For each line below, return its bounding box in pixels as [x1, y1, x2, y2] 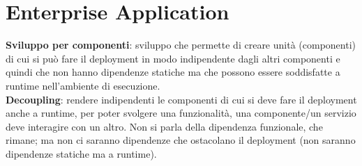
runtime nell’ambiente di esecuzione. [6, 78, 160, 92]
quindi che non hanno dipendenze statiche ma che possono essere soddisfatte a [6, 65, 340, 79]
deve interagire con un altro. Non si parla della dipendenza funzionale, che [6, 119, 323, 133]
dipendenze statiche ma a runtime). [6, 146, 157, 160]
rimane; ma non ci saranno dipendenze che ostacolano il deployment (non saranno [6, 133, 356, 147]
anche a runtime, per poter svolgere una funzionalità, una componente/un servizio [6, 106, 356, 120]
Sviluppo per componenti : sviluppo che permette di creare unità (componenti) [6, 38, 356, 52]
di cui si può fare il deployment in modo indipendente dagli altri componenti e [6, 51, 340, 65]
